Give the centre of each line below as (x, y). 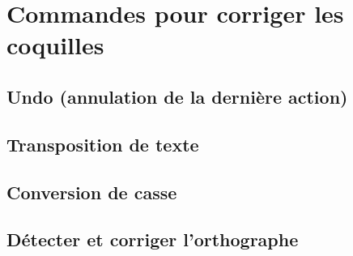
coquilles (55, 45)
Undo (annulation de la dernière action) (177, 96)
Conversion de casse (92, 192)
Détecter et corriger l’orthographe (153, 239)
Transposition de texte (103, 144)
